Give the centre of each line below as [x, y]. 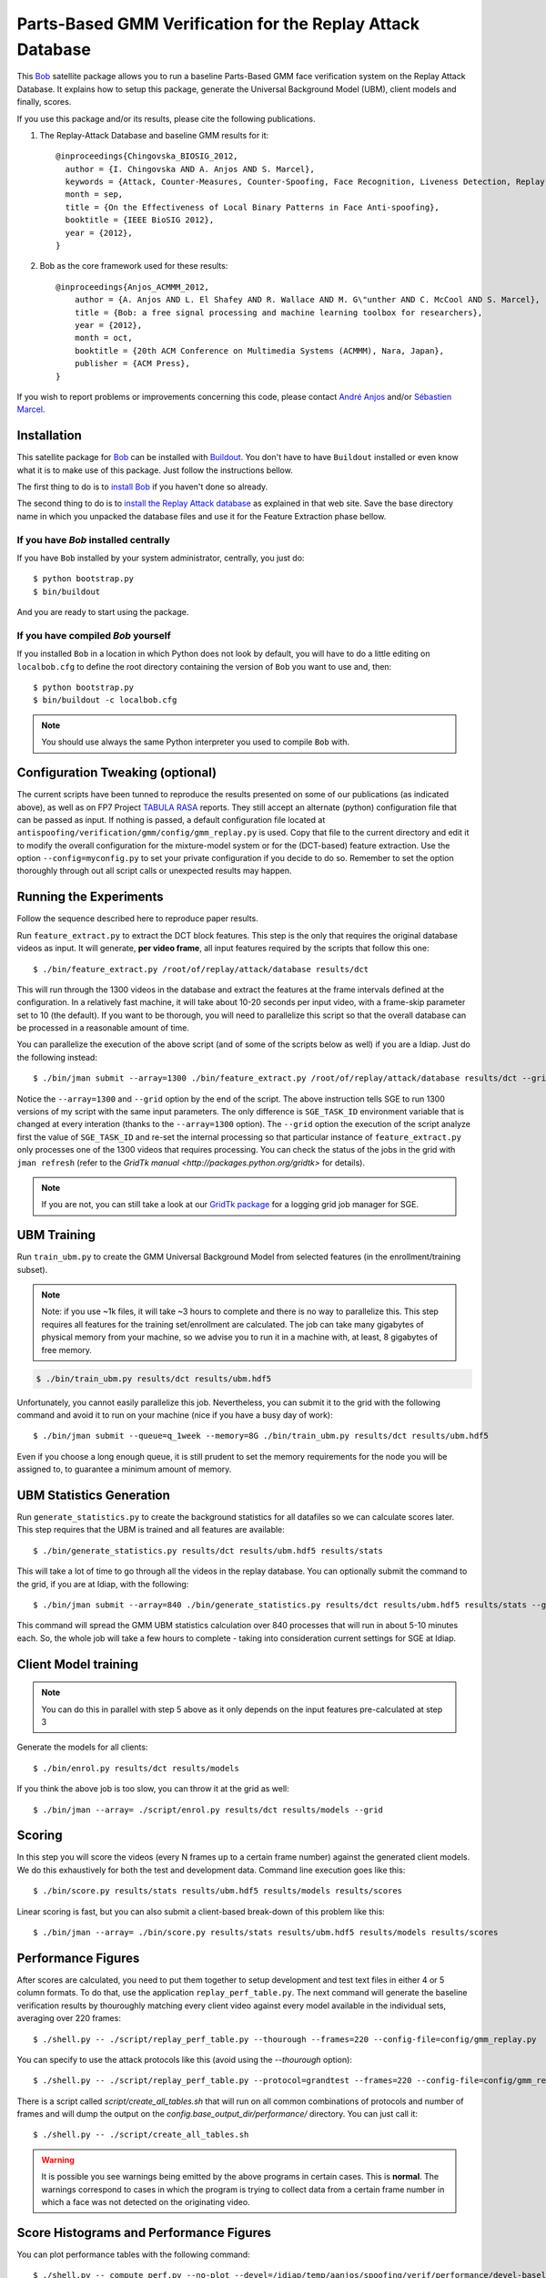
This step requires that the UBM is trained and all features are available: [151, 1530]
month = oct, [103, 338]
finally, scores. [44, 102]
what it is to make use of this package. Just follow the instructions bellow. [155, 470]
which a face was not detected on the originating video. [146, 2202]
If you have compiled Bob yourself [94, 635]
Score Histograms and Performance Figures [144, 2232]
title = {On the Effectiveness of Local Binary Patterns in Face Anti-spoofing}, [253, 207]
